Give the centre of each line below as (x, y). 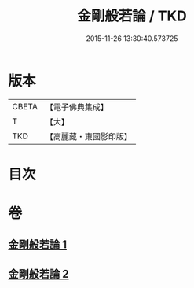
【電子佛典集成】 (77, 107)
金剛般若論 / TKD (132, 16)
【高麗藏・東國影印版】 (88, 136)
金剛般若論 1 (38, 245)
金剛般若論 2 (38, 273)
